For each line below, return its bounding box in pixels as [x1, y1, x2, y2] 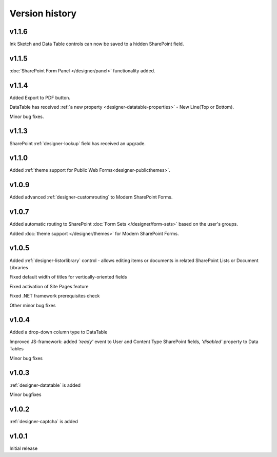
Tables [9, 346, 24, 352]
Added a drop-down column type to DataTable [9, 329, 108, 335]
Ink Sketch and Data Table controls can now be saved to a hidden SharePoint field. [9, 41, 184, 47]
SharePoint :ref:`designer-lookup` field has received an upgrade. [9, 140, 146, 146]
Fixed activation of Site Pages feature [9, 283, 89, 289]
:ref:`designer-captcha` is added [9, 418, 78, 424]
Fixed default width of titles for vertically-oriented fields [9, 274, 127, 280]
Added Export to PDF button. [9, 94, 71, 101]
